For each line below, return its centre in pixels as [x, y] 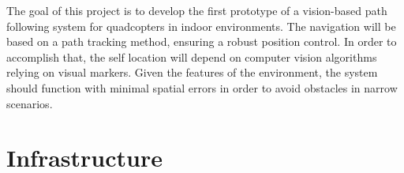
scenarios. [30, 103]
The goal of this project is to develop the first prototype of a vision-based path [197, 10]
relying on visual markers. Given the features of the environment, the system [192, 72]
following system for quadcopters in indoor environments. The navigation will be [201, 26]
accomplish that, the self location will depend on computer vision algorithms [192, 56]
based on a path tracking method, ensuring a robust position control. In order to [202, 41]
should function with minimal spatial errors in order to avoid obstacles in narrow [202, 87]
